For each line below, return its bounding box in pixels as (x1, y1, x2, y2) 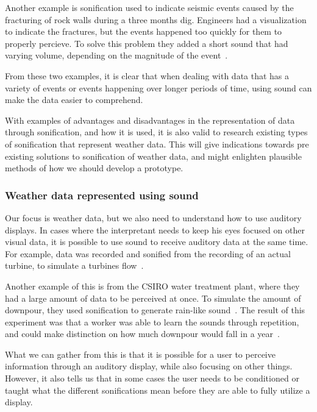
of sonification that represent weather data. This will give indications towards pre (5, 137, 309, 150)
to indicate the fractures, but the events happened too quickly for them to (5, 25, 282, 38)
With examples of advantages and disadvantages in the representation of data (5, 113, 295, 126)
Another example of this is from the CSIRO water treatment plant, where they (5, 279, 300, 292)
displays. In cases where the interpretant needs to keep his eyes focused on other (5, 223, 305, 236)
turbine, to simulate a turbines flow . (5, 259, 144, 272)
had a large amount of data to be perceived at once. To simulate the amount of (5, 291, 301, 304)
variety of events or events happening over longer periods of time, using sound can (5, 81, 312, 94)
